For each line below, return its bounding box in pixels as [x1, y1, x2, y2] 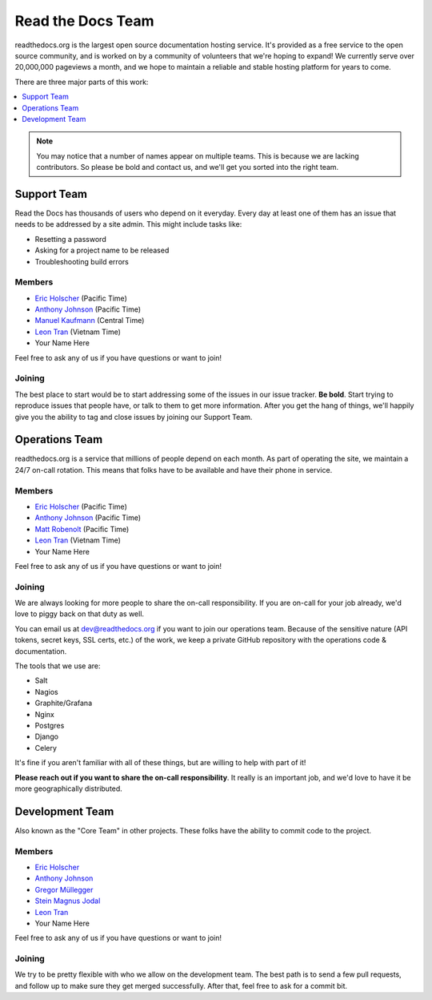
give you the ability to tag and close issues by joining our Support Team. [14, 412, 253, 421]
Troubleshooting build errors [34, 256, 130, 266]
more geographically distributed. [14, 784, 123, 793]
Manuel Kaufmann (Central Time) [34, 316, 145, 325]
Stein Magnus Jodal [34, 896, 101, 905]
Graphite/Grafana [34, 698, 93, 708]
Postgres [34, 720, 65, 730]
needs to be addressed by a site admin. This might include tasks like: [14, 220, 242, 229]
